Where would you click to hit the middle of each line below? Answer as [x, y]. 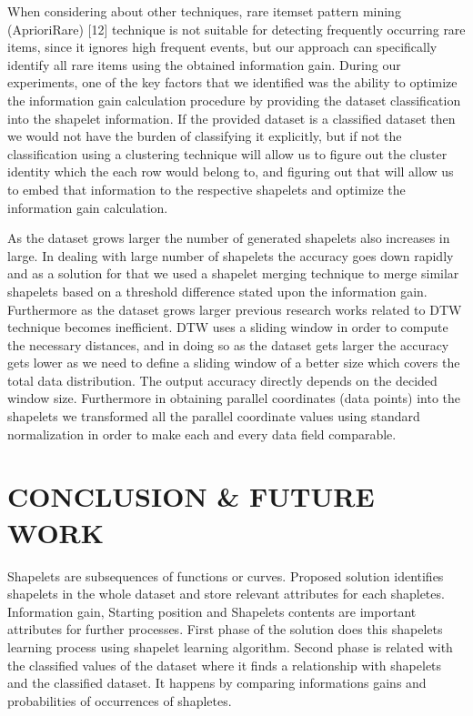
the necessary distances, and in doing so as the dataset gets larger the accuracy [228, 344]
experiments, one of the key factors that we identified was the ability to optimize [232, 82]
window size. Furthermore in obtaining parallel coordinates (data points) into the [234, 398]
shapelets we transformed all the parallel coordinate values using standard [214, 416]
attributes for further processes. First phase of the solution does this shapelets [225, 629]
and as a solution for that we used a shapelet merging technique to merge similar [233, 273]
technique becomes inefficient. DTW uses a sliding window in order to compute [228, 327]
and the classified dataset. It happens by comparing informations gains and [217, 683]
